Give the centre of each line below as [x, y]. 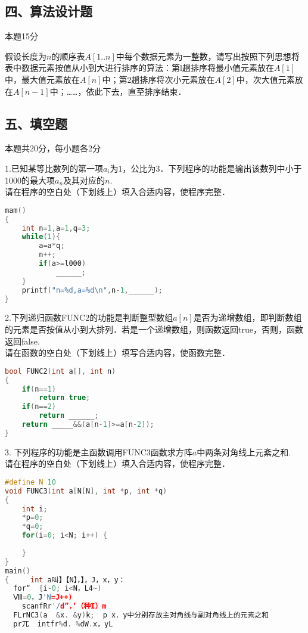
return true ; [65, 398]
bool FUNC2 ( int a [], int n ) [60, 371]
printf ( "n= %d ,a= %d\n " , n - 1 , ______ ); [92, 290]
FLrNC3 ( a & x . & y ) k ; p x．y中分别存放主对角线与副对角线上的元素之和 [141, 615]
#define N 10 [30, 482]
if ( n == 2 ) [39, 407]
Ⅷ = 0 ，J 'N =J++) [43, 598]
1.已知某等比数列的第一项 [54, 168]
